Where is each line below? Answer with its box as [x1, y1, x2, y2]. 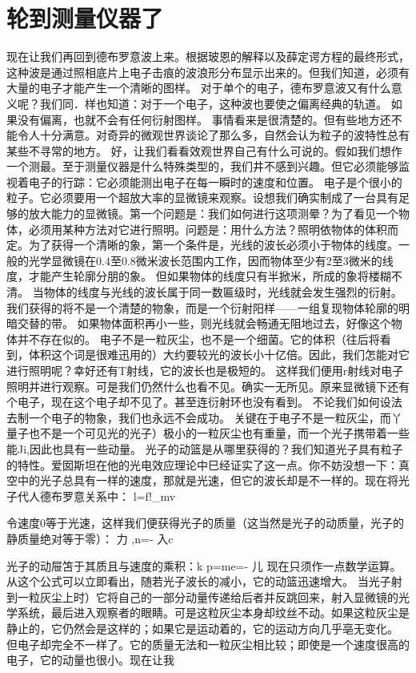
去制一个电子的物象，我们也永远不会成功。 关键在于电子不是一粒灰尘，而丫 [6, 409, 402, 425]
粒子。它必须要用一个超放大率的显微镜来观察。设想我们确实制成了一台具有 [6, 189, 398, 206]
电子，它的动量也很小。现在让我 [6, 651, 174, 668]
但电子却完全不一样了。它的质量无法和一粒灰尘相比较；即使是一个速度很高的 [6, 635, 410, 652]
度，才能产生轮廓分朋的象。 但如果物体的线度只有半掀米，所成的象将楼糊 [6, 268, 391, 284]
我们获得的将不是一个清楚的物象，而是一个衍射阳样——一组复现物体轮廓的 [6, 299, 398, 316]
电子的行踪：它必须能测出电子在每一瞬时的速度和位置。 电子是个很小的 [28, 173, 402, 190]
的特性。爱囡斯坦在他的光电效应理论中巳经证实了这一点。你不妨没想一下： [6, 456, 398, 473]
